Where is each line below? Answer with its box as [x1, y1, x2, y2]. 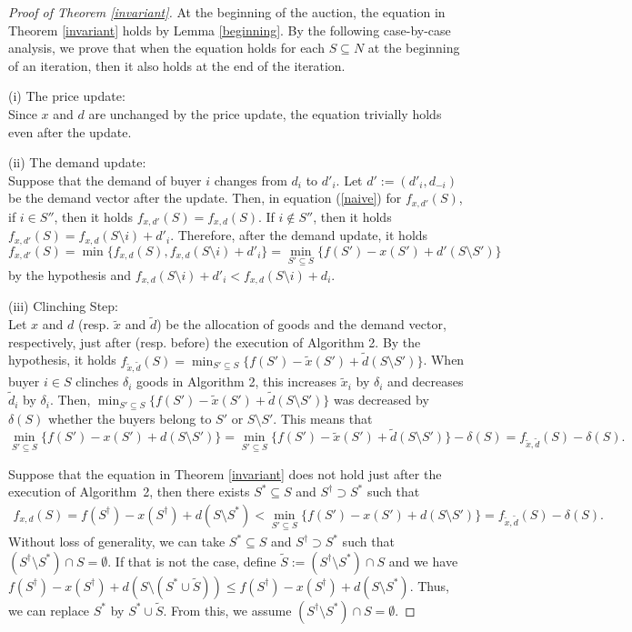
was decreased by [334, 390, 429, 409]
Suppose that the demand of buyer [8, 170, 202, 189]
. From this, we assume [163, 600, 292, 619]
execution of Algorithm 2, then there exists [8, 482, 250, 501]
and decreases [387, 372, 464, 391]
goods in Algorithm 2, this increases [135, 372, 337, 391]
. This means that [273, 408, 373, 427]
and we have [388, 551, 458, 570]
